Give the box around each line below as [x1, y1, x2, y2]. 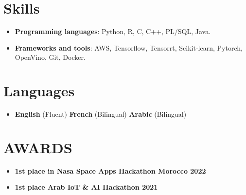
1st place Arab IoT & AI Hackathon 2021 [15, 182, 158, 192]
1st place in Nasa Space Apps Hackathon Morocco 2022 [15, 165, 206, 176]
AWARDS [3, 137, 72, 157]
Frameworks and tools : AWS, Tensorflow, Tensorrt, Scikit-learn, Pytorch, [15, 42, 243, 53]
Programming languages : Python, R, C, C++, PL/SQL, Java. [15, 26, 211, 36]
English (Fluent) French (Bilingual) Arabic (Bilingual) [15, 109, 187, 119]
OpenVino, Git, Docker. [15, 52, 86, 62]
